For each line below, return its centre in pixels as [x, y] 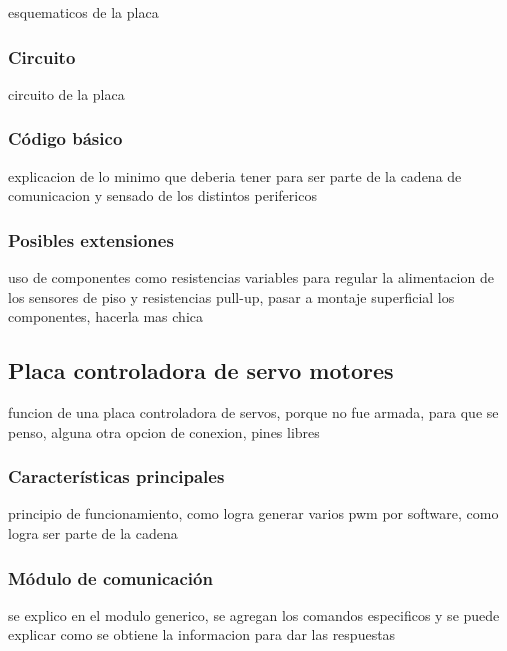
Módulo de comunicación [110, 577]
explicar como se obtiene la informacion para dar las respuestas [202, 634]
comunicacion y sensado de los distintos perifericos [162, 195]
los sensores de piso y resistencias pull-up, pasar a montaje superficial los [231, 296]
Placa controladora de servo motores [201, 370]
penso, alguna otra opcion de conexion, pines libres [164, 431]
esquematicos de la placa [83, 12]
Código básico [65, 138]
